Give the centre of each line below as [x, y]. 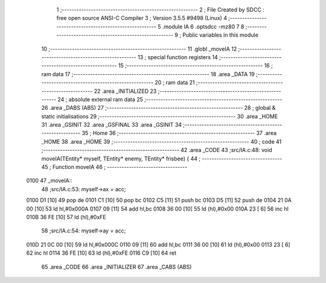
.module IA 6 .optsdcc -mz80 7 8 [203, 27]
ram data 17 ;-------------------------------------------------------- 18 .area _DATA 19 [148, 74]
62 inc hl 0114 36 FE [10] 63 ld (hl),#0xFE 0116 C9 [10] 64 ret [101, 253]
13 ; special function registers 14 [178, 57]
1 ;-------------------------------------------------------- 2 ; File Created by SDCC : [161, 10]
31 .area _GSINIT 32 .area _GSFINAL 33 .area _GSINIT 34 [112, 125]
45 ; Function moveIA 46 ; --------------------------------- [114, 167]
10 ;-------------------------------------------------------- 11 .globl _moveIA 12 [139, 49]
